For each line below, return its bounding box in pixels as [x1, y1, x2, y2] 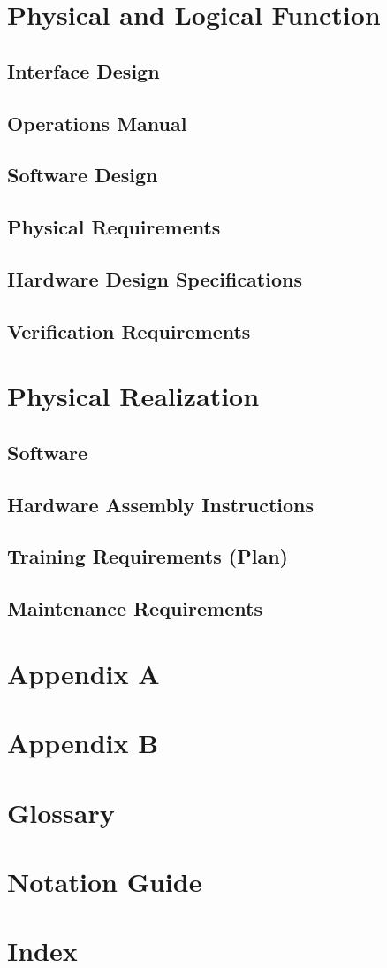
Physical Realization [7, 378, 260, 414]
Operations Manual [7, 109, 187, 136]
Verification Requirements [7, 317, 251, 344]
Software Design [7, 161, 158, 188]
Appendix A [7, 655, 160, 691]
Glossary [7, 794, 115, 830]
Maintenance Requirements [7, 595, 262, 622]
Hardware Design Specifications [7, 265, 302, 292]
